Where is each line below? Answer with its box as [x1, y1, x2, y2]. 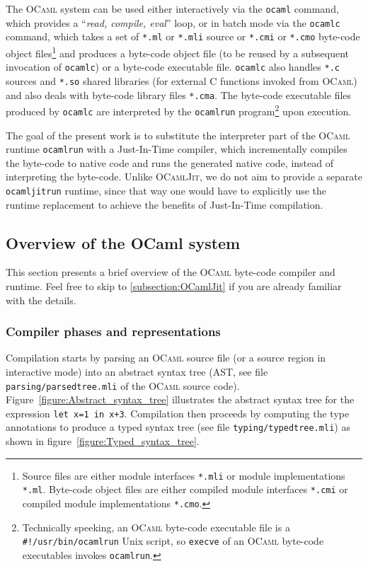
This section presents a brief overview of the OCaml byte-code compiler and [6, 265, 335, 279]
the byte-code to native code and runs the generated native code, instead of [6, 155, 333, 170]
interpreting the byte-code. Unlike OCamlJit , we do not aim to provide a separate [6, 169, 362, 184]
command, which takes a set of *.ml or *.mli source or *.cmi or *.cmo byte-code [6, 29, 360, 44]
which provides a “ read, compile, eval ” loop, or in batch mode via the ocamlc [6, 15, 340, 30]
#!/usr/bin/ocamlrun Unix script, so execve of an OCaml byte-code [22, 533, 324, 548]
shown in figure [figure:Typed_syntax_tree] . [6, 434, 200, 449]
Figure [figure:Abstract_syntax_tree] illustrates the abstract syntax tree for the [6, 392, 355, 407]
